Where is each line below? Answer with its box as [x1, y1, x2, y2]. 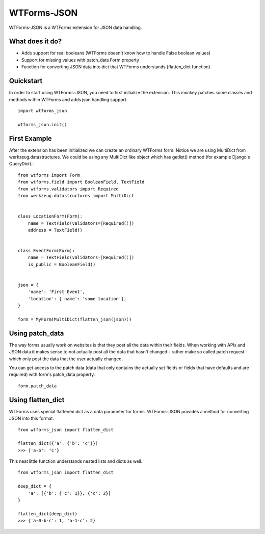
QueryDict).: [9, 161, 34, 167]
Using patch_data [9, 329, 64, 337]
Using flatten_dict [9, 396, 65, 404]
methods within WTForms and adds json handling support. [9, 96, 128, 103]
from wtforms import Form [18, 172, 80, 178]
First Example [9, 134, 52, 142]
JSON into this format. [9, 415, 54, 422]
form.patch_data [18, 383, 57, 389]
